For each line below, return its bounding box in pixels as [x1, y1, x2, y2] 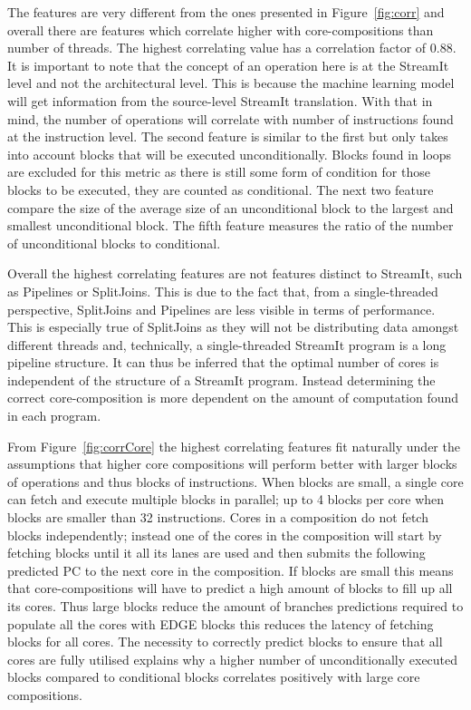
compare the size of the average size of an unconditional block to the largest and [7, 198, 454, 217]
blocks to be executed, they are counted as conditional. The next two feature [7, 180, 434, 199]
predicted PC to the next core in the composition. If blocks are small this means [7, 560, 454, 579]
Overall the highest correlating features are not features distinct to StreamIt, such [7, 264, 463, 283]
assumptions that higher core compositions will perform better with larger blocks [7, 454, 457, 473]
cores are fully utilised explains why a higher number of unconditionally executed [7, 649, 458, 668]
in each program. [7, 406, 101, 425]
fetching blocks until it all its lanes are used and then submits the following [7, 543, 426, 562]
